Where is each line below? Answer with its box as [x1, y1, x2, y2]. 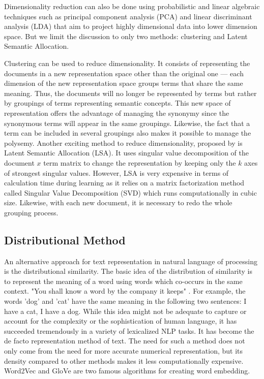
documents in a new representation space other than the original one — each [4, 68, 244, 78]
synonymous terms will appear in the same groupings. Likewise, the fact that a [4, 117, 250, 128]
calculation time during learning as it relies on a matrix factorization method [4, 177, 245, 188]
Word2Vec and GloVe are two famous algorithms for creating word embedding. [4, 365, 250, 376]
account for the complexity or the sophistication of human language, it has [4, 315, 237, 326]
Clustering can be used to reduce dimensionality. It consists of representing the [4, 57, 250, 68]
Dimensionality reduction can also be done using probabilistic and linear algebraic [4, 1, 260, 11]
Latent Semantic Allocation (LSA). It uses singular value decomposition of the [4, 147, 249, 158]
